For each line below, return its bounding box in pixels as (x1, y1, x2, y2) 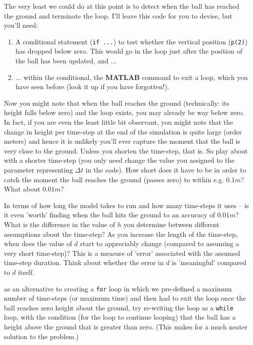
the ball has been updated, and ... (15, 56, 117, 66)
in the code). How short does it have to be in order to (85, 164, 246, 174)
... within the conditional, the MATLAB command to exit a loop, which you (15, 72, 248, 82)
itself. (18, 267, 35, 277)
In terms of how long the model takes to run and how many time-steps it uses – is (4, 200, 249, 210)
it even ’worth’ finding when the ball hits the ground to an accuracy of (4, 210, 215, 220)
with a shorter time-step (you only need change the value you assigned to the (4, 155, 234, 165)
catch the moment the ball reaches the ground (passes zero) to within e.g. (4, 174, 224, 184)
